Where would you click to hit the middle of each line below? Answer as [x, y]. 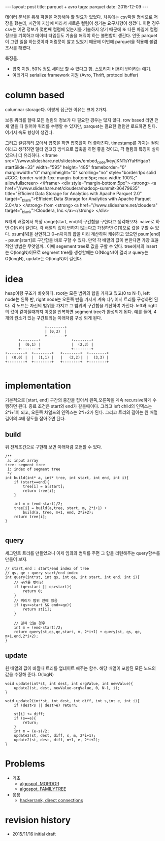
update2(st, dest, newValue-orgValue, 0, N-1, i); [67, 688]
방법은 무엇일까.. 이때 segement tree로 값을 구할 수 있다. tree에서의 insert [86, 246]
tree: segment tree [25, 465]
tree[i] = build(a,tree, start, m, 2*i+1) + [60, 508]
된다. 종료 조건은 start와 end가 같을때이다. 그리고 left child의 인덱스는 [85, 406]
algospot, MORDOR [39, 783]
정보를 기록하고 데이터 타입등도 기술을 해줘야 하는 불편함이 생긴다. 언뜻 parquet [81, 35]
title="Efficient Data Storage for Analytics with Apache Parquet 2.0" [74, 193]
